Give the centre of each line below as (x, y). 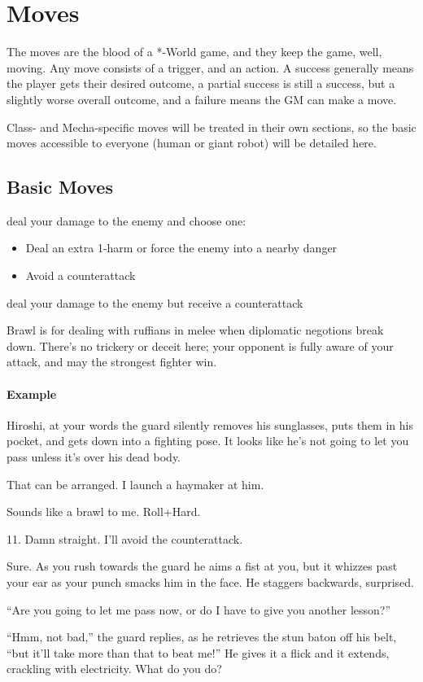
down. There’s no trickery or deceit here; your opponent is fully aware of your (200, 345)
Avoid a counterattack (81, 275)
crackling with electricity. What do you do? (114, 669)
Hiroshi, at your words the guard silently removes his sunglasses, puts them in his (210, 424)
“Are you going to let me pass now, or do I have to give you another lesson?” (199, 609)
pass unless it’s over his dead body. (94, 457)
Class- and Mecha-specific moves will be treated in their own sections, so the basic (211, 127)
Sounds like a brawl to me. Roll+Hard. (104, 511)
